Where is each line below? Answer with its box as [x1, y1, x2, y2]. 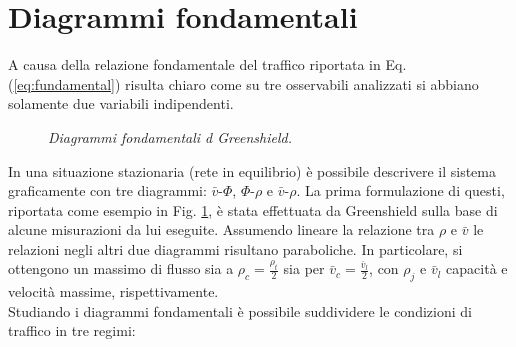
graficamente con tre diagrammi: [8, 180, 207, 201]
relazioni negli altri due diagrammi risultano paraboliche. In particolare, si [8, 238, 463, 259]
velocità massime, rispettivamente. [8, 281, 219, 302]
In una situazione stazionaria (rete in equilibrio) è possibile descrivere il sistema [8, 160, 496, 181]
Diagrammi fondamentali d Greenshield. [48, 126, 292, 147]
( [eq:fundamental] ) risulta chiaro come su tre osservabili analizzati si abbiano [8, 73, 479, 94]
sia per [283, 258, 325, 279]
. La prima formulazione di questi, [296, 180, 505, 201]
